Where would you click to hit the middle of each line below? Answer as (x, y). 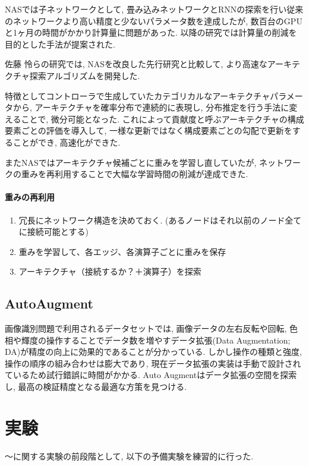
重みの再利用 (30, 197)
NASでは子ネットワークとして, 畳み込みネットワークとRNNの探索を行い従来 (154, 9)
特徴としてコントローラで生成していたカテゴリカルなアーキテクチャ (138, 95)
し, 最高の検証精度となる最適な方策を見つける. (96, 387)
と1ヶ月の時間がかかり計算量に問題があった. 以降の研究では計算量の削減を (151, 32)
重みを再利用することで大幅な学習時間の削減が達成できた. (135, 174)
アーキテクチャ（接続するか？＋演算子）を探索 (110, 271)
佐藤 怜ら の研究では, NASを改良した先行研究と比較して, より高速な (136, 64)
